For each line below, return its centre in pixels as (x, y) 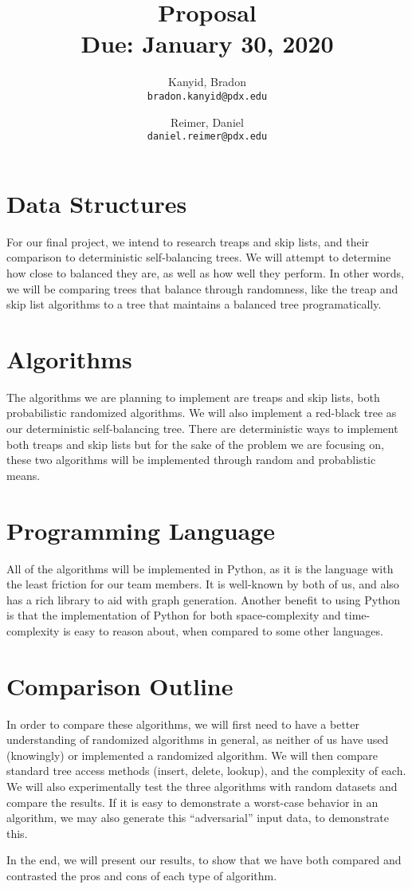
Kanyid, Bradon (207, 82)
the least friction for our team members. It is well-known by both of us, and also (203, 584)
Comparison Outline (120, 685)
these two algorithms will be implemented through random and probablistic (191, 460)
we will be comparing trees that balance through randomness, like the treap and (202, 288)
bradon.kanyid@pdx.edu (207, 96)
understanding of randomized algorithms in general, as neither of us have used (198, 740)
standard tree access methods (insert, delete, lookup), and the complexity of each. (206, 771)
